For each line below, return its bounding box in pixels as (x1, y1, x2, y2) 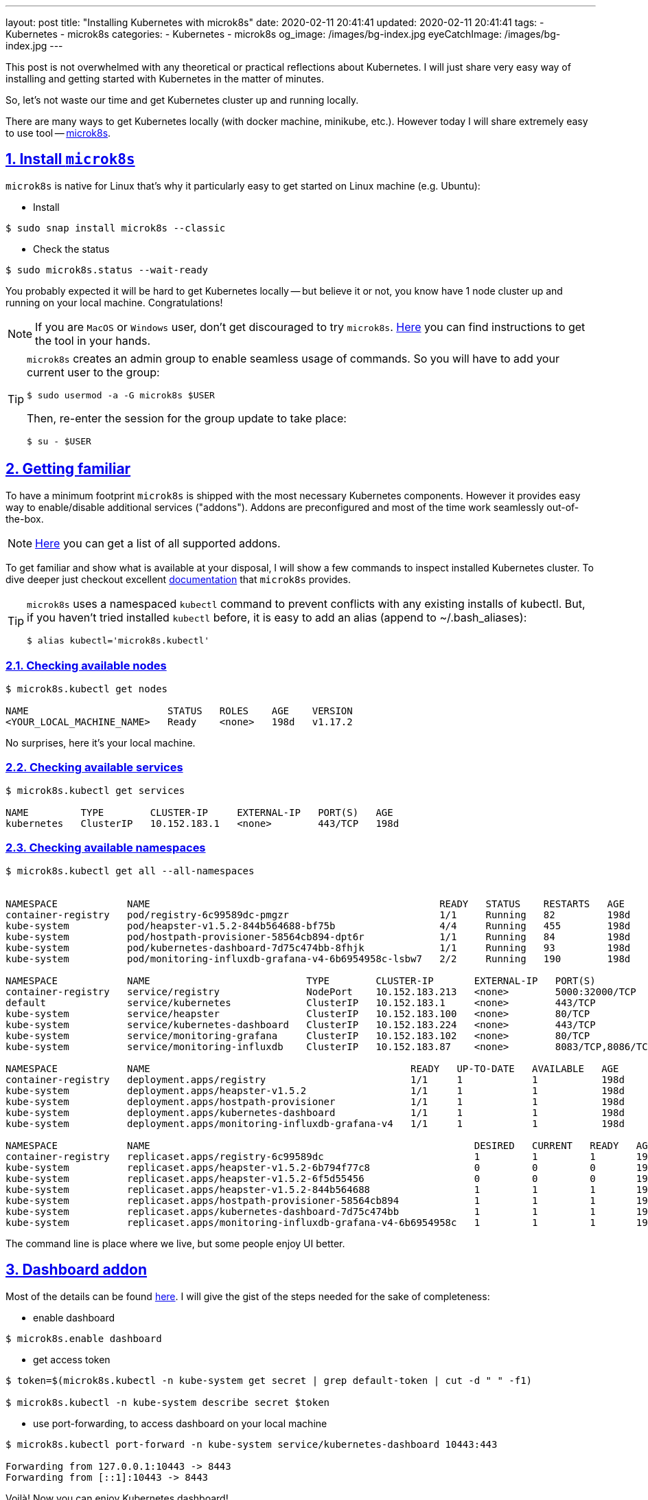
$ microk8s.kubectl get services (5, 785, 185, 797)
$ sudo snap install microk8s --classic (5, 222, 226, 234)
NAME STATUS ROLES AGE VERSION (5, 705, 353, 717)
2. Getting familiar (5, 460, 131, 478)
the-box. (5, 512, 44, 525)
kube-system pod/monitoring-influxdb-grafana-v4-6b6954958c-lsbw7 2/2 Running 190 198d (5, 953, 631, 964)
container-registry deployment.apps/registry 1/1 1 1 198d (5, 1073, 625, 1085)
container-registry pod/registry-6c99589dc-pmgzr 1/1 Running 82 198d (5, 909, 631, 920)
